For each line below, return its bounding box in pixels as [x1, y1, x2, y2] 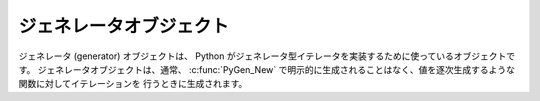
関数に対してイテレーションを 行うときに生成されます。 [18, 78, 248, 90]
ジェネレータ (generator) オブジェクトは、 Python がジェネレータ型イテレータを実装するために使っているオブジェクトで [18, 50, 515, 62]
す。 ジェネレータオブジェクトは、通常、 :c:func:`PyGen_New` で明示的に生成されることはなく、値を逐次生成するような [18, 63, 515, 75]
